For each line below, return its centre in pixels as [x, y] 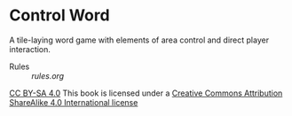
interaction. [30, 49]
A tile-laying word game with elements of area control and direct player [139, 40]
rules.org [48, 75]
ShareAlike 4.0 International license [74, 102]
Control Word [59, 15]
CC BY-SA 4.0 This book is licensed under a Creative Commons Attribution [146, 93]
